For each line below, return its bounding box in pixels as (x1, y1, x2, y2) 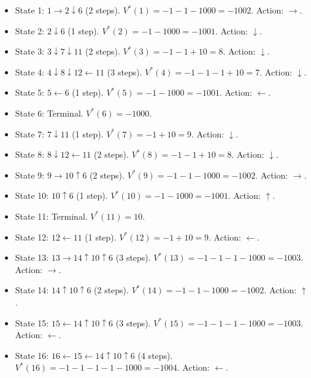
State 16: (15, 349, 49, 361)
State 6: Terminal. (15, 106, 83, 119)
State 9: (15, 168, 45, 181)
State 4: (15, 65, 45, 78)
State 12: (15, 230, 49, 243)
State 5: (15, 86, 45, 99)
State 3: (15, 45, 45, 58)
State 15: (15, 316, 49, 329)
